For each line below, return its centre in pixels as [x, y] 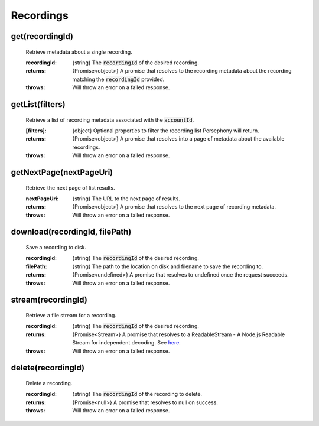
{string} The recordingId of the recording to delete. [137, 394]
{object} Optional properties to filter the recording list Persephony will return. [166, 131]
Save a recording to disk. [56, 248]
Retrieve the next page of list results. [70, 188]
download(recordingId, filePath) [71, 232]
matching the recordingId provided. [118, 79]
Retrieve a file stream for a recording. [71, 316]
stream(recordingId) [49, 300]
